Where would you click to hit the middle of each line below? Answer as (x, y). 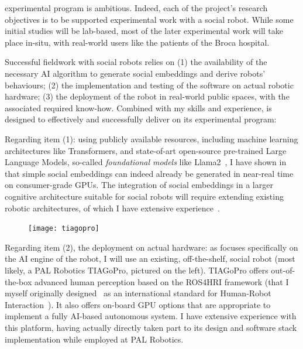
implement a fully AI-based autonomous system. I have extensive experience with (151, 316)
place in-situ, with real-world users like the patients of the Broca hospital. (137, 42)
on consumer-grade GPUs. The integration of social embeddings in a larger (139, 185)
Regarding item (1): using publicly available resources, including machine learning (151, 138)
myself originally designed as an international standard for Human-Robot (138, 293)
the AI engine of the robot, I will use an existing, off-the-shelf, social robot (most (150, 259)
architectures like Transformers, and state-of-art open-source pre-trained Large (146, 150)
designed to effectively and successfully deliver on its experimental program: (141, 119)
